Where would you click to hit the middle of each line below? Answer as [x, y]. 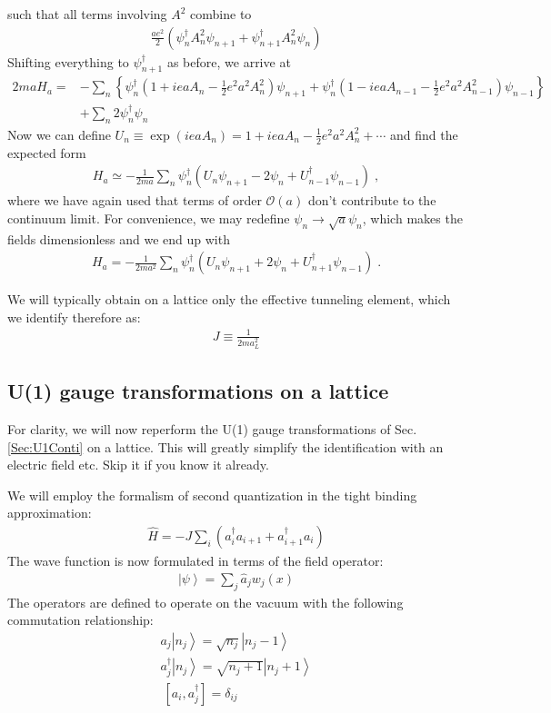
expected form [47, 152]
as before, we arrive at [229, 61]
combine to [221, 14]
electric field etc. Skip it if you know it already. [138, 465]
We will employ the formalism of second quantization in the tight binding [212, 495]
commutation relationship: [80, 620]
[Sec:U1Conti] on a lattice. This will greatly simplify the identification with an [225, 446]
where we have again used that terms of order [135, 200]
